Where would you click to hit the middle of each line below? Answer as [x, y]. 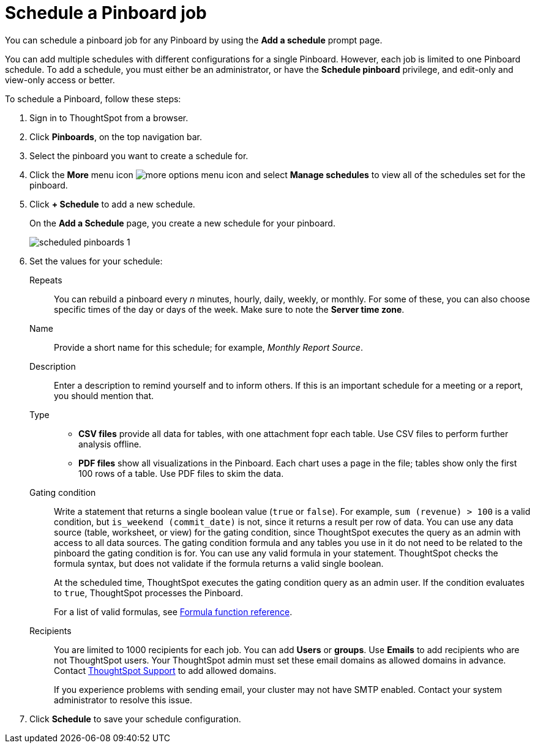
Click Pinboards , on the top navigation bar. [116, 137]
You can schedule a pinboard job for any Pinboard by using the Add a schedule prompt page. [194, 40]
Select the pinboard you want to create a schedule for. [139, 155]
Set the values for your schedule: [96, 261]
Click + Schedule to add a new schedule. [112, 204]
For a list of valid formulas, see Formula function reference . [173, 611]
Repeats [46, 280]
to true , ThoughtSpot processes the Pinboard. [148, 593]
